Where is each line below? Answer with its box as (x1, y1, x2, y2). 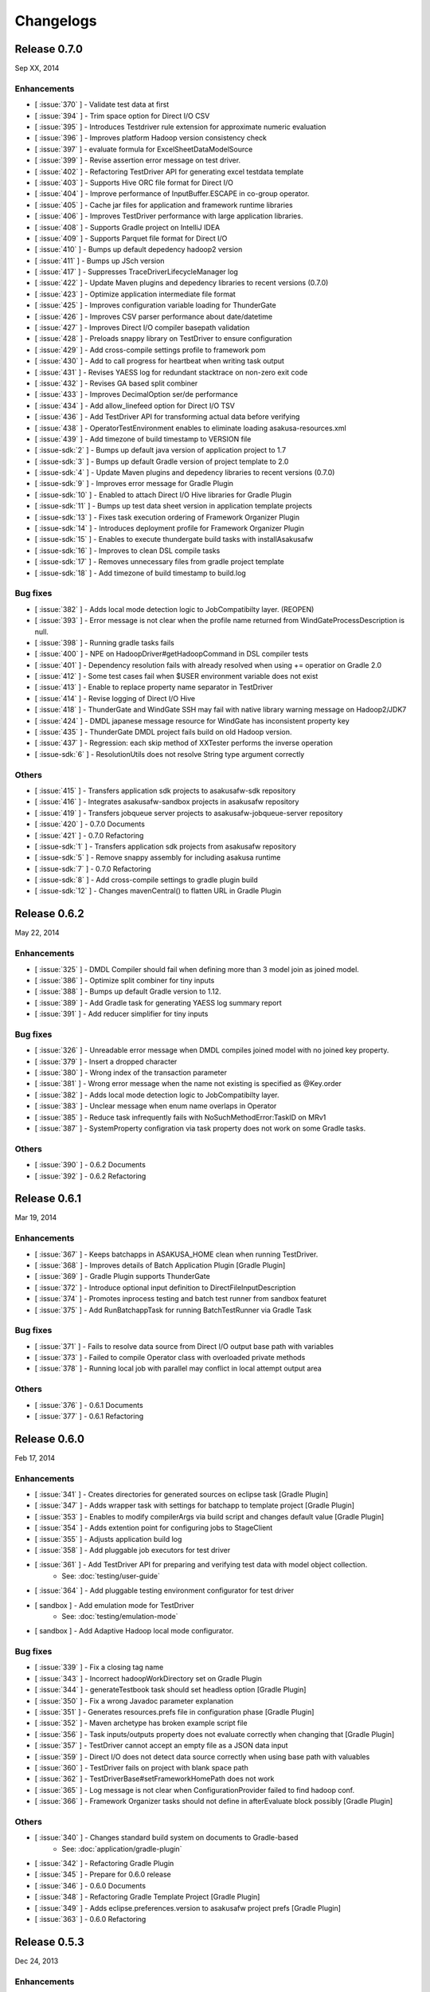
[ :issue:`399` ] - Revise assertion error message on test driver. (34, 155, 241, 165)
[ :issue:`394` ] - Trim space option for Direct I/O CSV (34, 111, 210, 120)
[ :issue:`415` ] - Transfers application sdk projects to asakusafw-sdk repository (34, 786, 296, 795)
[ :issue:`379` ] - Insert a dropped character (34, 1057, 178, 1066)
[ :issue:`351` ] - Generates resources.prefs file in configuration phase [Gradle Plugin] (34, 1708, 315, 1716)
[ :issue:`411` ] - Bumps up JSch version (34, 256, 165, 265)
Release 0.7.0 (14, 42, 84, 56)
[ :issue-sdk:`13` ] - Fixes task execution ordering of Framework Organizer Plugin (34, 512, 300, 522)
